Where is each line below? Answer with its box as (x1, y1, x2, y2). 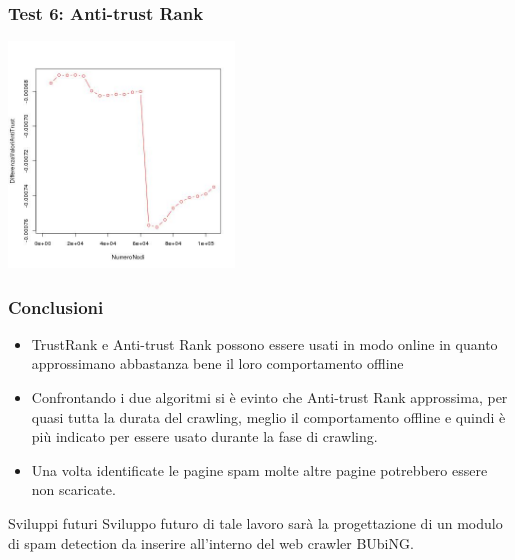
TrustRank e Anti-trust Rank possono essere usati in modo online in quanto (31, 333, 498, 354)
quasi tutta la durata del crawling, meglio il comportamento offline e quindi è (31, 406, 506, 427)
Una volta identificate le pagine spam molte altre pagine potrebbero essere (31, 459, 488, 480)
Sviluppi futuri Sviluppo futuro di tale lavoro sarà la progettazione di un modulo (8, 512, 503, 533)
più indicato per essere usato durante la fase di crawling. (31, 426, 378, 447)
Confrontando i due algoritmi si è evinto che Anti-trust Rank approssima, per (31, 386, 508, 407)
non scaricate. (31, 479, 116, 500)
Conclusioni (8, 294, 104, 319)
